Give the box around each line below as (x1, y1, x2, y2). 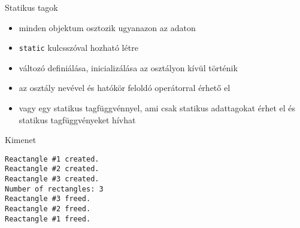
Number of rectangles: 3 (5, 184, 104, 193)
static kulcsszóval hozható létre (19, 41, 138, 54)
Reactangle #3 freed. (5, 194, 91, 203)
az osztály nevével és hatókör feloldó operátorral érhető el (19, 81, 231, 94)
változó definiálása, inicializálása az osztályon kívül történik (19, 61, 238, 74)
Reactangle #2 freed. (5, 205, 91, 214)
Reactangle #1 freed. (5, 214, 91, 223)
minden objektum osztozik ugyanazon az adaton (19, 21, 196, 34)
